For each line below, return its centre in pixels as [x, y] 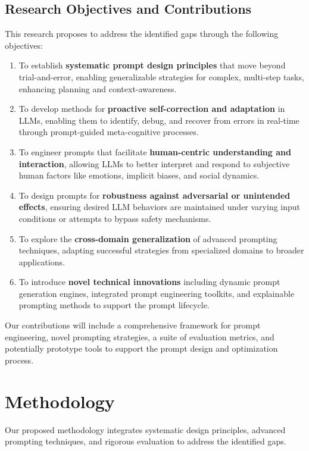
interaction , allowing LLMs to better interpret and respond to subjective [154, 163]
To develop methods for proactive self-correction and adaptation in [152, 109]
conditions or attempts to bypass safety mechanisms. [115, 218]
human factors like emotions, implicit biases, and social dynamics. [139, 175]
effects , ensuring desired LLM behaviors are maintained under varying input [160, 207]
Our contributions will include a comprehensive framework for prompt [133, 325]
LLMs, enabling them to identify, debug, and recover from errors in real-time [159, 120]
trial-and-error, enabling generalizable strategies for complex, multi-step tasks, [161, 76]
